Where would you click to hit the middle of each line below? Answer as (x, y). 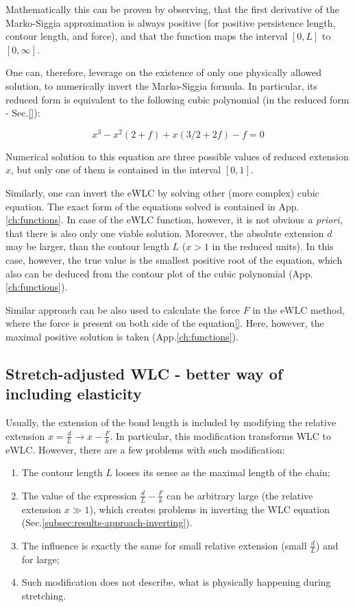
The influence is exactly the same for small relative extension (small (164, 545)
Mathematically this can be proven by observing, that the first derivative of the (172, 9)
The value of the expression (79, 495)
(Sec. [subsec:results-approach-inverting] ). (107, 522)
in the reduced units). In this (273, 246)
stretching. (44, 595)
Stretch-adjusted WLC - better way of (144, 373)
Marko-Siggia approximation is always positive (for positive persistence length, (171, 22)
